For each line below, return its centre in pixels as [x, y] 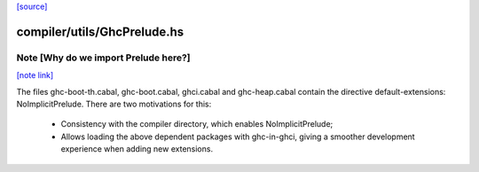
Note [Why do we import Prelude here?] [103, 58]
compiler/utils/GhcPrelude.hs [100, 31]
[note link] [35, 75]
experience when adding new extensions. [137, 149]
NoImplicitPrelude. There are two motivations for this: [114, 104]
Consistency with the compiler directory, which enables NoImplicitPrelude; [197, 124]
